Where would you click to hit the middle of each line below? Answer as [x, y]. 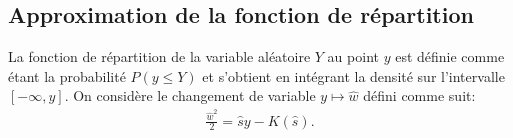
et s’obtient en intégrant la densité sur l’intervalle [353, 75]
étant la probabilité [67, 75]
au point [353, 56]
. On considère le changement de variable [190, 95]
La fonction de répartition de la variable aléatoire [159, 56]
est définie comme [450, 56]
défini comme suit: [419, 95]
